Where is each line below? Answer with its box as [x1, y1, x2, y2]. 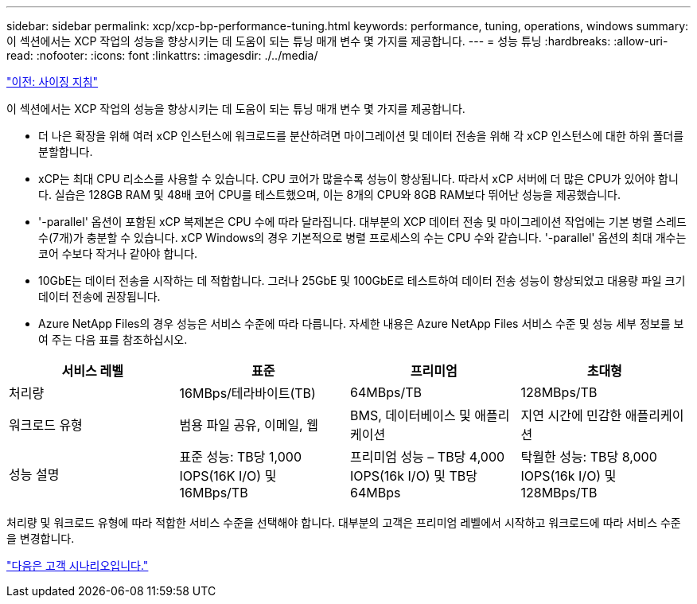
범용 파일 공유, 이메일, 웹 [179, 417, 318, 433]
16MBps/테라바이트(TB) [179, 385, 316, 401]
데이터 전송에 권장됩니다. [38, 290, 161, 303]
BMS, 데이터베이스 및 [350, 407, 471, 423]
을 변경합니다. [6, 532, 75, 545]
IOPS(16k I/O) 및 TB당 [350, 468, 477, 484]
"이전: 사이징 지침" [6, 75, 99, 88]
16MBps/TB [179, 485, 248, 501]
